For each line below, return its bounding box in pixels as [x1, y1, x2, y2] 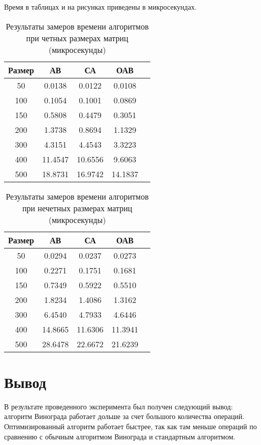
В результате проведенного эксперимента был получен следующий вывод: [4, 401, 233, 411]
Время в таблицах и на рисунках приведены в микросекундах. [4, 2, 197, 12]
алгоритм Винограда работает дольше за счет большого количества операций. [4, 411, 245, 422]
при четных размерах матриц [26, 32, 128, 44]
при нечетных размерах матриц [22, 202, 133, 214]
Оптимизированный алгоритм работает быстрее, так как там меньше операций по [4, 421, 257, 431]
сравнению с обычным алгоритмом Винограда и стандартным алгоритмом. [4, 431, 236, 441]
